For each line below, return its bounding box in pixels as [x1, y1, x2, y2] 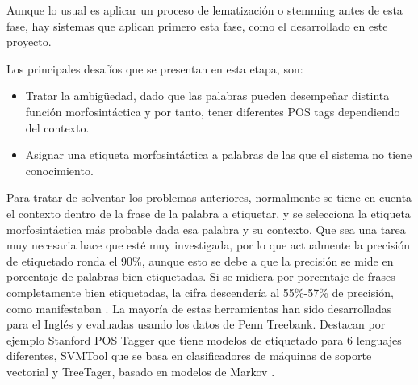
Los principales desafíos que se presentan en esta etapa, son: [6, 60, 303, 77]
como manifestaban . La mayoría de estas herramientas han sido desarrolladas [6, 299, 392, 316]
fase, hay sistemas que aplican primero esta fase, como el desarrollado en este [6, 17, 388, 34]
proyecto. [6, 33, 52, 50]
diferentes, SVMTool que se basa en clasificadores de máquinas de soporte [6, 347, 372, 364]
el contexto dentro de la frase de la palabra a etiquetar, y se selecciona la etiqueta [6, 204, 411, 221]
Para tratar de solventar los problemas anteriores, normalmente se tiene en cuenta [6, 189, 412, 206]
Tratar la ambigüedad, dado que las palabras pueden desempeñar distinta [25, 87, 390, 104]
